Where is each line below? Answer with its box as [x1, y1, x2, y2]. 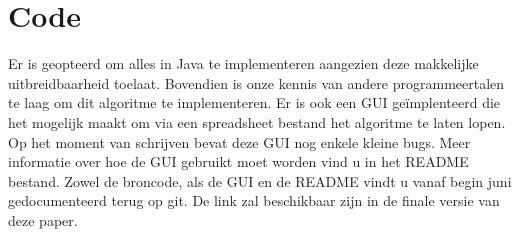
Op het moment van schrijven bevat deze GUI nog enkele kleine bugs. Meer [8, 131, 471, 152]
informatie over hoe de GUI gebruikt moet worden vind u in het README [8, 151, 469, 172]
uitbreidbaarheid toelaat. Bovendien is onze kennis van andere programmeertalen [8, 72, 505, 93]
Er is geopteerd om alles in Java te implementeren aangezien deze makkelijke [8, 53, 479, 74]
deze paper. [8, 209, 78, 230]
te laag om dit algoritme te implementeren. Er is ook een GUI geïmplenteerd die [8, 92, 501, 113]
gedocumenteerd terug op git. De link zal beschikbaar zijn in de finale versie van [8, 190, 500, 211]
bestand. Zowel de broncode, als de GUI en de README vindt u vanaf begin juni [8, 170, 512, 191]
